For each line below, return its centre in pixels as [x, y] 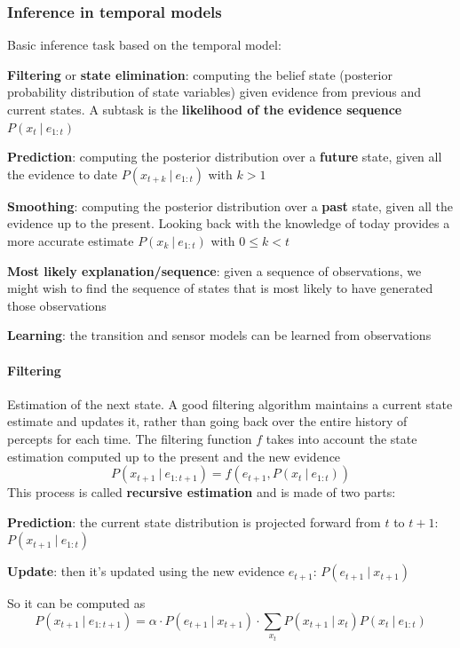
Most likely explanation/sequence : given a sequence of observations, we [214, 270]
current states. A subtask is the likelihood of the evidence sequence [205, 109]
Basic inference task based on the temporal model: [144, 45]
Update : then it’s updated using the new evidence [146, 571]
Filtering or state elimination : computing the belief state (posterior [200, 74]
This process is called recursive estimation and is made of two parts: [202, 492]
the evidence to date [63, 174]
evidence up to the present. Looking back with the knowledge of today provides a [229, 223]
